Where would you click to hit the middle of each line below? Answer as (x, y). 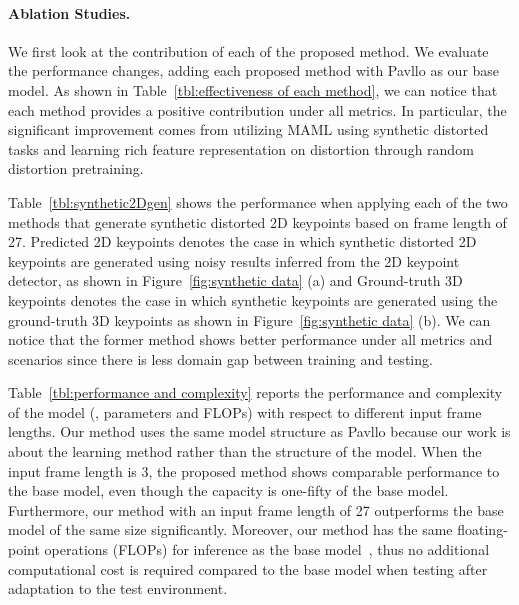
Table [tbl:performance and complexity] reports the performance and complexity (255, 392)
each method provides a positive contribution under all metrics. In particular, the (257, 109)
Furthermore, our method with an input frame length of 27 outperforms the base (256, 509)
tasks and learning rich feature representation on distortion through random (241, 148)
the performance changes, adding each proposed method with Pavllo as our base (254, 70)
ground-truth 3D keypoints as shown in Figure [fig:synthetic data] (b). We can (249, 319)
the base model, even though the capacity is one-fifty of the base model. (228, 490)
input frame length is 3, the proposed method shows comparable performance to (254, 470)
